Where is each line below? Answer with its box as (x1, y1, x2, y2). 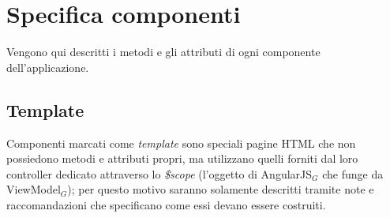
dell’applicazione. (6, 58, 89, 75)
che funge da (322, 165, 384, 182)
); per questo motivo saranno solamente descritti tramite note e (67, 181, 374, 197)
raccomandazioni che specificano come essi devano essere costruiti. (6, 196, 326, 212)
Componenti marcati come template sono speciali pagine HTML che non (6, 134, 356, 151)
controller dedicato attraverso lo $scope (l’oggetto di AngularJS (6, 165, 313, 182)
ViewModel (6, 181, 61, 197)
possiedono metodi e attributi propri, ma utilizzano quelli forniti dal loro (6, 150, 358, 167)
